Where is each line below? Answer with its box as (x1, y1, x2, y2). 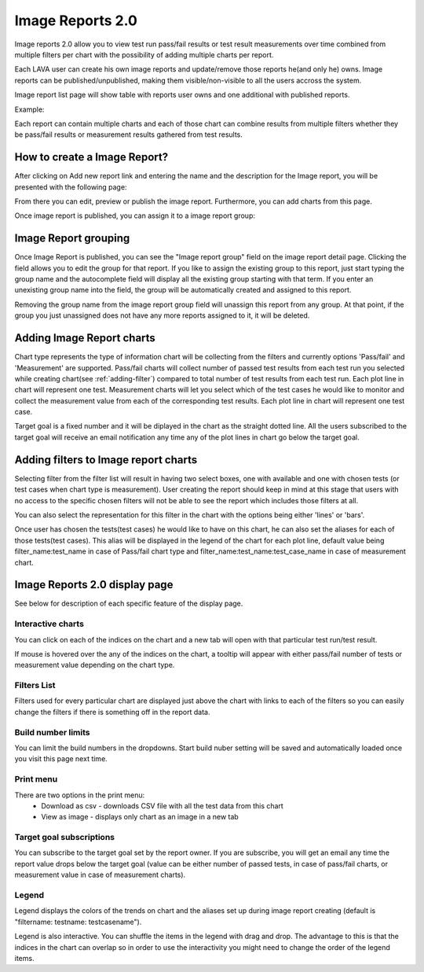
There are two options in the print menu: (14, 790, 145, 800)
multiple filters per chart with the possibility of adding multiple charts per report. (14, 50, 274, 59)
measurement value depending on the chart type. (14, 661, 175, 670)
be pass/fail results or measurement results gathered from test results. (14, 130, 243, 139)
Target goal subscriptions (14, 832, 115, 843)
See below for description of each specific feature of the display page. (14, 598, 243, 609)
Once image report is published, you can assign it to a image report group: (14, 211, 255, 220)
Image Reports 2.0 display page (14, 578, 174, 591)
